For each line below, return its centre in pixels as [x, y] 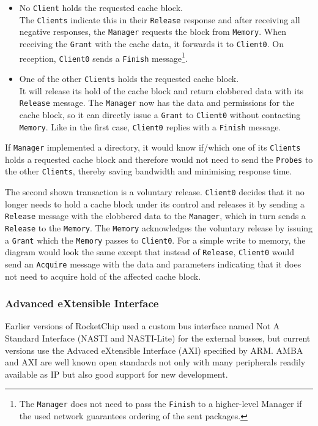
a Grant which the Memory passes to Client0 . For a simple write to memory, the [155, 240]
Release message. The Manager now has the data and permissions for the [157, 103]
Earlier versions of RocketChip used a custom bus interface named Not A [142, 326]
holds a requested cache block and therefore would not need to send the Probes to [159, 159]
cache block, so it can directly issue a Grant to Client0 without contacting [160, 114]
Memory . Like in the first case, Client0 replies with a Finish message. [150, 126]
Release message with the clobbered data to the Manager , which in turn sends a [155, 216]
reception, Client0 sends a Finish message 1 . [103, 57]
